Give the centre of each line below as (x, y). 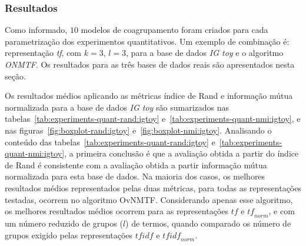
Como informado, (36, 30)
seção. (15, 76)
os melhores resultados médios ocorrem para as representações (117, 211)
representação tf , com (43, 53)
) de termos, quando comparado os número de (208, 223)
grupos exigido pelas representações (69, 235)
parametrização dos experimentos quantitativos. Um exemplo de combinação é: (147, 41)
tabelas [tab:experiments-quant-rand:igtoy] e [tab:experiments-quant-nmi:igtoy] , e (153, 119)
